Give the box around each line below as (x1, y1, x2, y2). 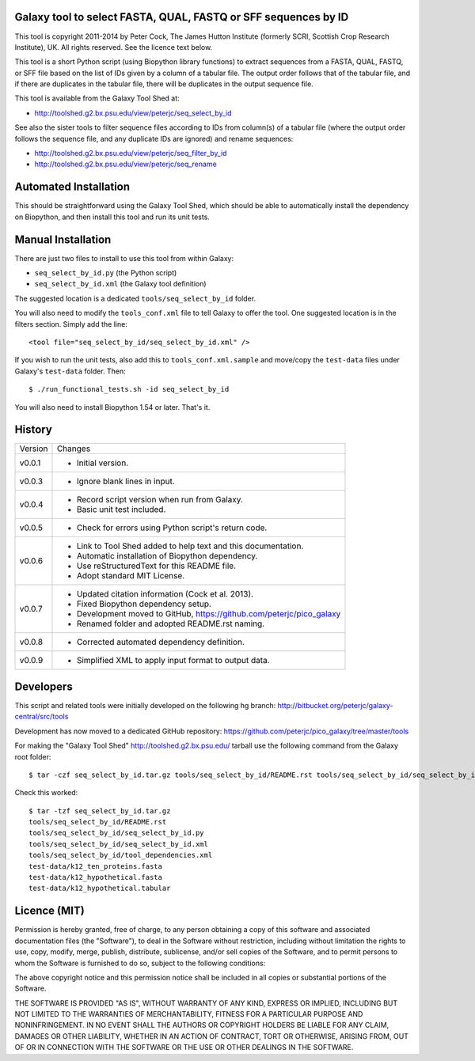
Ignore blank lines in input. (76, 476, 176, 487)
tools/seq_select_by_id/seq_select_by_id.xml (28, 839, 209, 848)
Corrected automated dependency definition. (76, 637, 245, 648)
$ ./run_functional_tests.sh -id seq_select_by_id (28, 385, 230, 394)
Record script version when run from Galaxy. (76, 495, 243, 506)
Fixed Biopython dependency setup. (76, 598, 211, 609)
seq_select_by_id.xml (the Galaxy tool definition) (34, 279, 207, 289)
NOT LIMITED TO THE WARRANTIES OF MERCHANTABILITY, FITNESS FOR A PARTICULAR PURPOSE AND (14, 1010, 363, 1019)
